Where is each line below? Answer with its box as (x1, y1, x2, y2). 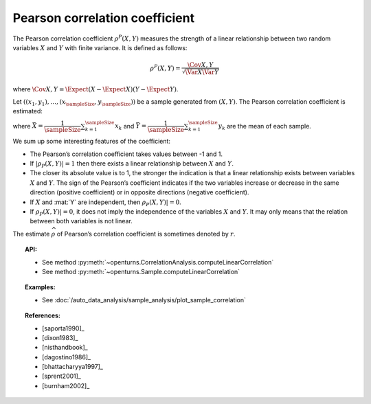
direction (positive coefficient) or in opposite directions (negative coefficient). (30, 188, 250, 197)
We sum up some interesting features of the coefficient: (12, 137, 171, 146)
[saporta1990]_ (42, 324, 85, 333)
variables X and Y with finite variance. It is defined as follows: (12, 43, 188, 52)
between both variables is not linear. (30, 217, 133, 225)
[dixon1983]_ (42, 333, 78, 341)
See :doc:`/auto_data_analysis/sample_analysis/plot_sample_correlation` (42, 295, 247, 304)
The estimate (12, 229, 50, 238)
